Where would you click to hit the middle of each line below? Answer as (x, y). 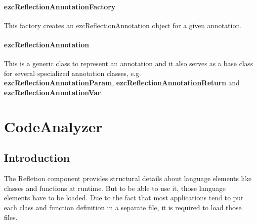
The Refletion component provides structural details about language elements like (128, 178)
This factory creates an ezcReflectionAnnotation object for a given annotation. (123, 25)
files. (11, 217)
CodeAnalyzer (53, 126)
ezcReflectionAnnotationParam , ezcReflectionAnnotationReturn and (122, 83)
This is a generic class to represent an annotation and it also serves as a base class (128, 63)
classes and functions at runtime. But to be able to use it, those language (115, 188)
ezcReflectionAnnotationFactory (60, 6)
